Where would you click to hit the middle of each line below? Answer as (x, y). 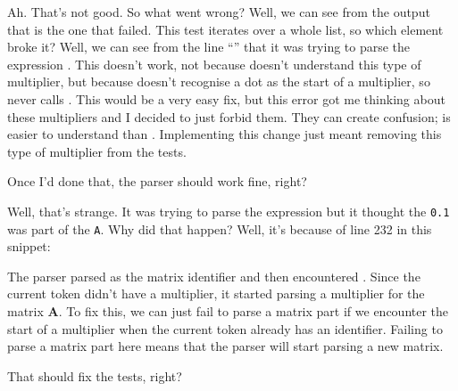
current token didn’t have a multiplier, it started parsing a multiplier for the (216, 293)
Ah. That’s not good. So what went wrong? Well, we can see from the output (219, 12)
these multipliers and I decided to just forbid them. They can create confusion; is (229, 116)
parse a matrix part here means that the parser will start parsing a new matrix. (225, 346)
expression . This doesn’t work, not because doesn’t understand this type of (214, 64)
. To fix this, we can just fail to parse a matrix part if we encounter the (254, 311)
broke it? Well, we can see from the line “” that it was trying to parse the (209, 47)
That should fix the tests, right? (95, 375)
